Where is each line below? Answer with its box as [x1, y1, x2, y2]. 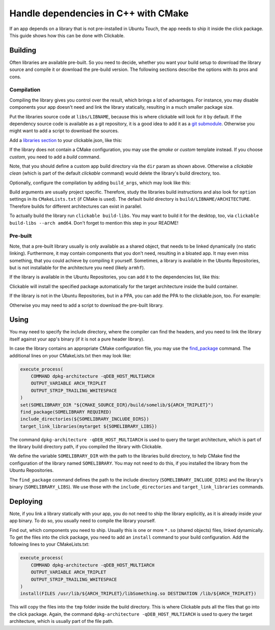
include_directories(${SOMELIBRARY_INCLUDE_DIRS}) [20, 416, 150, 422]
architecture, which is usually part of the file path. [9, 618, 114, 624]
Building [9, 46, 37, 55]
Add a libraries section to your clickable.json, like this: [9, 137, 122, 143]
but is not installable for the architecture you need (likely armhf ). [9, 264, 145, 271]
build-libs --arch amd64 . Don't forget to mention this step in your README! [9, 220, 179, 226]
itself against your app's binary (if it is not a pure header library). [9, 336, 145, 342]
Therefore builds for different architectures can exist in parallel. [9, 203, 142, 209]
